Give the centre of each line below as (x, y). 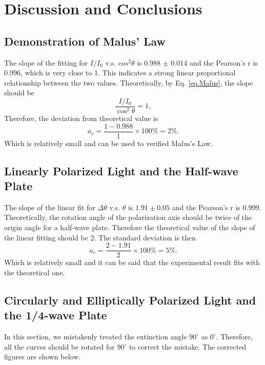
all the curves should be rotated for (59, 346)
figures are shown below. (43, 357)
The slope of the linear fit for (50, 207)
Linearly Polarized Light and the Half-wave (121, 170)
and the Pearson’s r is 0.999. (217, 207)
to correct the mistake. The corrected (187, 346)
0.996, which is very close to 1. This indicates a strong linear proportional (120, 73)
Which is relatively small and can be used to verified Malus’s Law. (108, 143)
